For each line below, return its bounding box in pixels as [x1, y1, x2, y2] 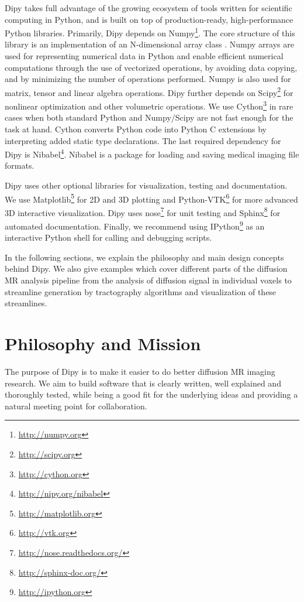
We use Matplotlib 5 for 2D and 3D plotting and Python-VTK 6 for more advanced [5, 191, 298, 205]
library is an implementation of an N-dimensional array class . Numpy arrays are [5, 38, 294, 50]
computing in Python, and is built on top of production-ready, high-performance [5, 13, 293, 25]
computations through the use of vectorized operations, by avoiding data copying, [5, 61, 298, 73]
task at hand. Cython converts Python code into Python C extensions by [5, 122, 267, 135]
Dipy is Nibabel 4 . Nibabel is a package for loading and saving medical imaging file [5, 146, 299, 160]
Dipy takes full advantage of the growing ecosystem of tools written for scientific [5, 2, 292, 13]
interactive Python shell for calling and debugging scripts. [5, 231, 212, 244]
